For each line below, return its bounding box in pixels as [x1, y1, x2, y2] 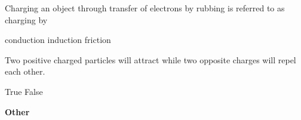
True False [5, 85, 43, 97]
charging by [5, 13, 48, 26]
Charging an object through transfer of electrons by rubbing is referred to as [5, 2, 285, 14]
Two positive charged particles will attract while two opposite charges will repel [5, 53, 296, 66]
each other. [5, 65, 45, 78]
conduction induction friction [5, 33, 111, 46]
